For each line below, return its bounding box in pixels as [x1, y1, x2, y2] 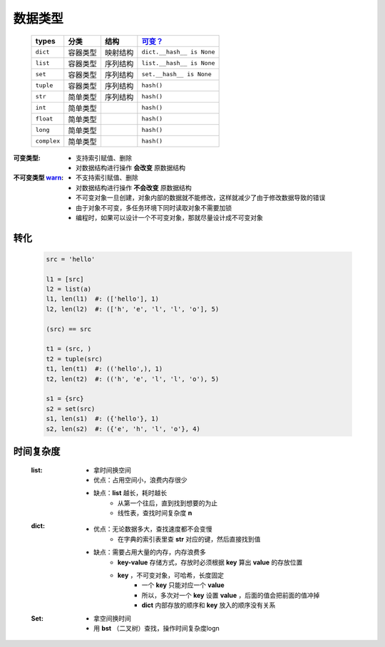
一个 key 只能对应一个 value [141, 581, 225, 589]
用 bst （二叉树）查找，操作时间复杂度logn [93, 624, 220, 632]
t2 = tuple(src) [46, 355, 103, 363]
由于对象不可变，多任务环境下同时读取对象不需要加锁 [76, 203, 232, 212]
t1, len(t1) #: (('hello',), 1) [46, 365, 163, 373]
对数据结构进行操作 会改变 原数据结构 [76, 163, 185, 172]
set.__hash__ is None [141, 71, 212, 78]
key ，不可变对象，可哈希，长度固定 [118, 571, 225, 580]
